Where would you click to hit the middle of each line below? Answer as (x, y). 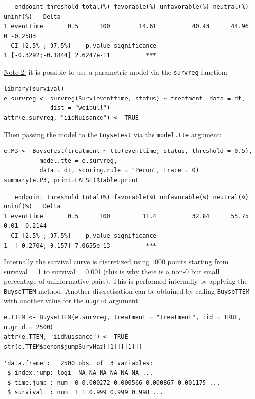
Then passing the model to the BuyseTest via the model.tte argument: (113, 134)
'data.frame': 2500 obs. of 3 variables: (78, 363)
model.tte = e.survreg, (78, 161)
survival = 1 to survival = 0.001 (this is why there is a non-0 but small (112, 271)
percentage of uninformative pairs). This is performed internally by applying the (126, 281)
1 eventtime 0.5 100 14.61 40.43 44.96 (126, 26)
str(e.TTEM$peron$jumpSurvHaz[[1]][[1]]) (73, 347)
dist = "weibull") (80, 108)
